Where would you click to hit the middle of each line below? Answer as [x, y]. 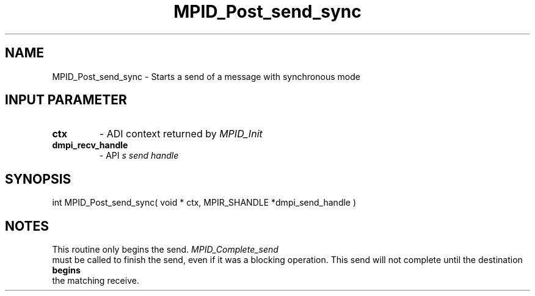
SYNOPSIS [38, 179]
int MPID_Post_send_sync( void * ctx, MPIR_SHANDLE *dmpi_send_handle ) [204, 203]
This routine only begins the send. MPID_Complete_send [165, 250]
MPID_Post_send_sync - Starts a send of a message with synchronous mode [206, 76]
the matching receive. [96, 281]
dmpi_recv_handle [90, 145]
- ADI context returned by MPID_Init [181, 134]
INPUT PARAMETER [66, 100]
